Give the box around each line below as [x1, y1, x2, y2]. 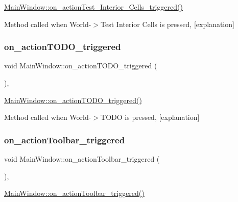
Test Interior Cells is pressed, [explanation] [101, 18, 234, 29]
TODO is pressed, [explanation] [101, 112, 200, 122]
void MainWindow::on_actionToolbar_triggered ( [4, 154, 160, 164]
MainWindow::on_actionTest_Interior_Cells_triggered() [4, 2, 183, 12]
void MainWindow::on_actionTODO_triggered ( [4, 60, 157, 71]
